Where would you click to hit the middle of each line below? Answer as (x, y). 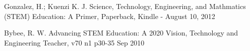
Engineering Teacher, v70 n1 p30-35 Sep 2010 (74, 42)
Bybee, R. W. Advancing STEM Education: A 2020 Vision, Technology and (121, 33)
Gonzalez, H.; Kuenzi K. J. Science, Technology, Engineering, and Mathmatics (125, 6)
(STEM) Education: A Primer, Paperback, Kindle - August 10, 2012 (110, 16)
